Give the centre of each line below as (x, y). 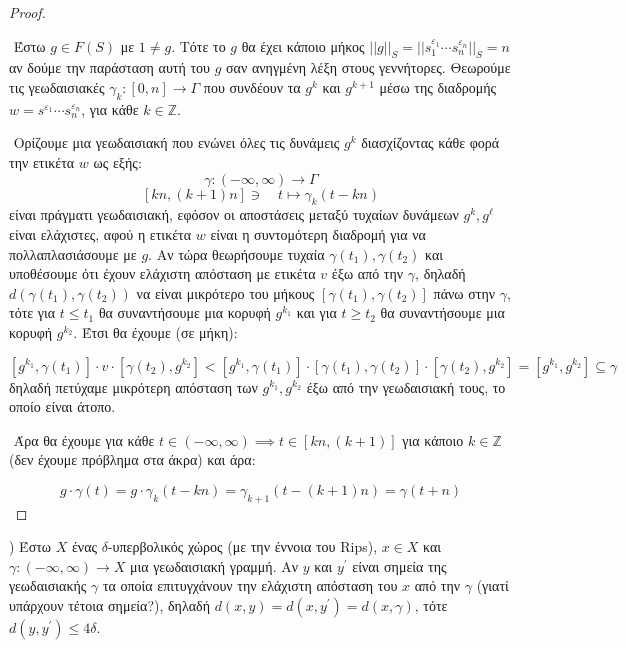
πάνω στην (464, 292)
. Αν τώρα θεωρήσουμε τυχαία (236, 253)
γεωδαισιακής (48, 585)
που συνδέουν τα (252, 86)
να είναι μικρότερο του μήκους (225, 292)
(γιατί (492, 585)
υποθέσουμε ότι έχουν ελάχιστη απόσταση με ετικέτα (162, 273)
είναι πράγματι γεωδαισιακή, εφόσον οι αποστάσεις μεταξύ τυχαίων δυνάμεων (234, 214)
